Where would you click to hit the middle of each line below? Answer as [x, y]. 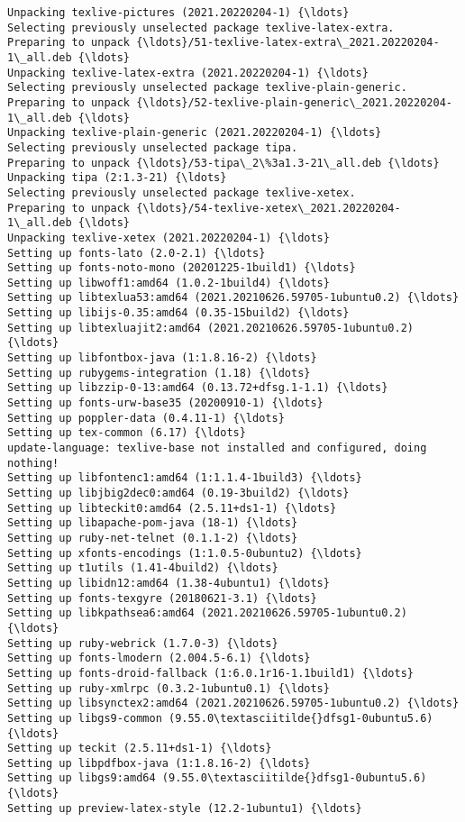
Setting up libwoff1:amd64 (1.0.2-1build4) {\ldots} [169, 283]
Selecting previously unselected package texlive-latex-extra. [201, 27]
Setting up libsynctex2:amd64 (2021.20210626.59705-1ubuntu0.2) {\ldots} [233, 703]
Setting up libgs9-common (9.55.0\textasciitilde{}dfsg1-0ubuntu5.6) [220, 718]
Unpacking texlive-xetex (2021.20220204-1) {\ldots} [169, 237]
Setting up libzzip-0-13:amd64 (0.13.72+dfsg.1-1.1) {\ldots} [198, 388]
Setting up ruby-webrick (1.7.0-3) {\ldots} [143, 643]
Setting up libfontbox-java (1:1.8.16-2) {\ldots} [162, 358]
